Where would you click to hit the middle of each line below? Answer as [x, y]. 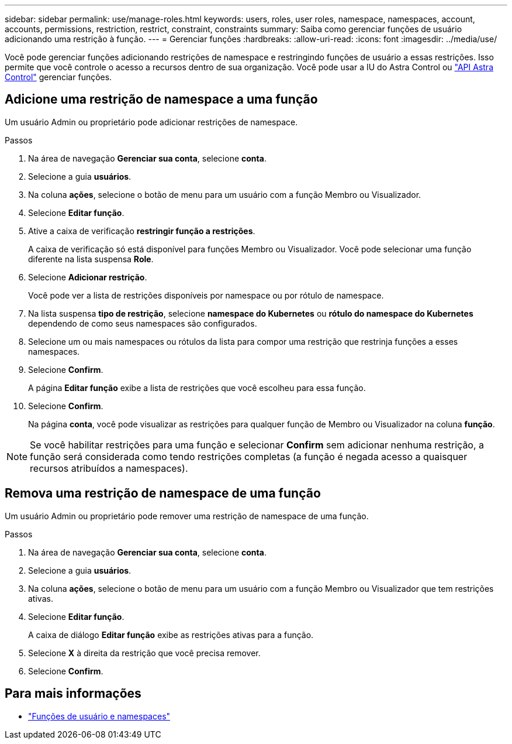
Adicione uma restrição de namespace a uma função [161, 100]
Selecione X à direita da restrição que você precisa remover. [144, 653]
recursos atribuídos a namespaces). [109, 468]
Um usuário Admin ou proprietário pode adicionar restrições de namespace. [151, 122]
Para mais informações [73, 694]
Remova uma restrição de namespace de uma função [163, 493]
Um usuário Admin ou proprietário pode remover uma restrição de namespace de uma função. [187, 516]
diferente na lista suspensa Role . [91, 259]
